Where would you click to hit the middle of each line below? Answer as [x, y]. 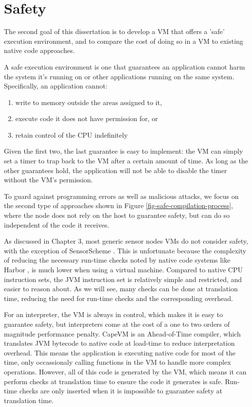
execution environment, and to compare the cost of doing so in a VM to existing [124, 41]
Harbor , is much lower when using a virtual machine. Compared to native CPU [123, 269]
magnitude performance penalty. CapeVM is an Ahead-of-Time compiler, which [122, 333]
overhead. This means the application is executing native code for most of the [120, 352]
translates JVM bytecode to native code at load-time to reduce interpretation [119, 343]
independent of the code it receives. [57, 224]
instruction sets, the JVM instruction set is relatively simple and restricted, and [123, 279]
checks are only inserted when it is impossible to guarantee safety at [121, 391]
